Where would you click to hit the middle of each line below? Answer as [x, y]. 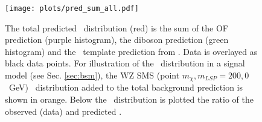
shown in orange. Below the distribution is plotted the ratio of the [129, 99]
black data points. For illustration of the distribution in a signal [125, 63]
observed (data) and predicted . [63, 111]
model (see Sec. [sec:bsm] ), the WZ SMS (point [92, 75]
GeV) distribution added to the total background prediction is [126, 87]
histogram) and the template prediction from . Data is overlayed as [131, 51]
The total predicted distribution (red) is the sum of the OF [117, 27]
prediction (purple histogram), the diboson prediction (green [117, 40]
